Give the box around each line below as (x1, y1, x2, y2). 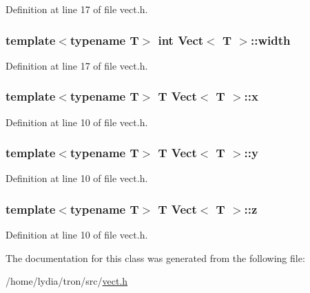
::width (250, 31, 291, 48)
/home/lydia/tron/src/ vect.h (6, 274, 128, 288)
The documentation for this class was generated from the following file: (6, 250, 305, 265)
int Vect (158, 31, 204, 48)
